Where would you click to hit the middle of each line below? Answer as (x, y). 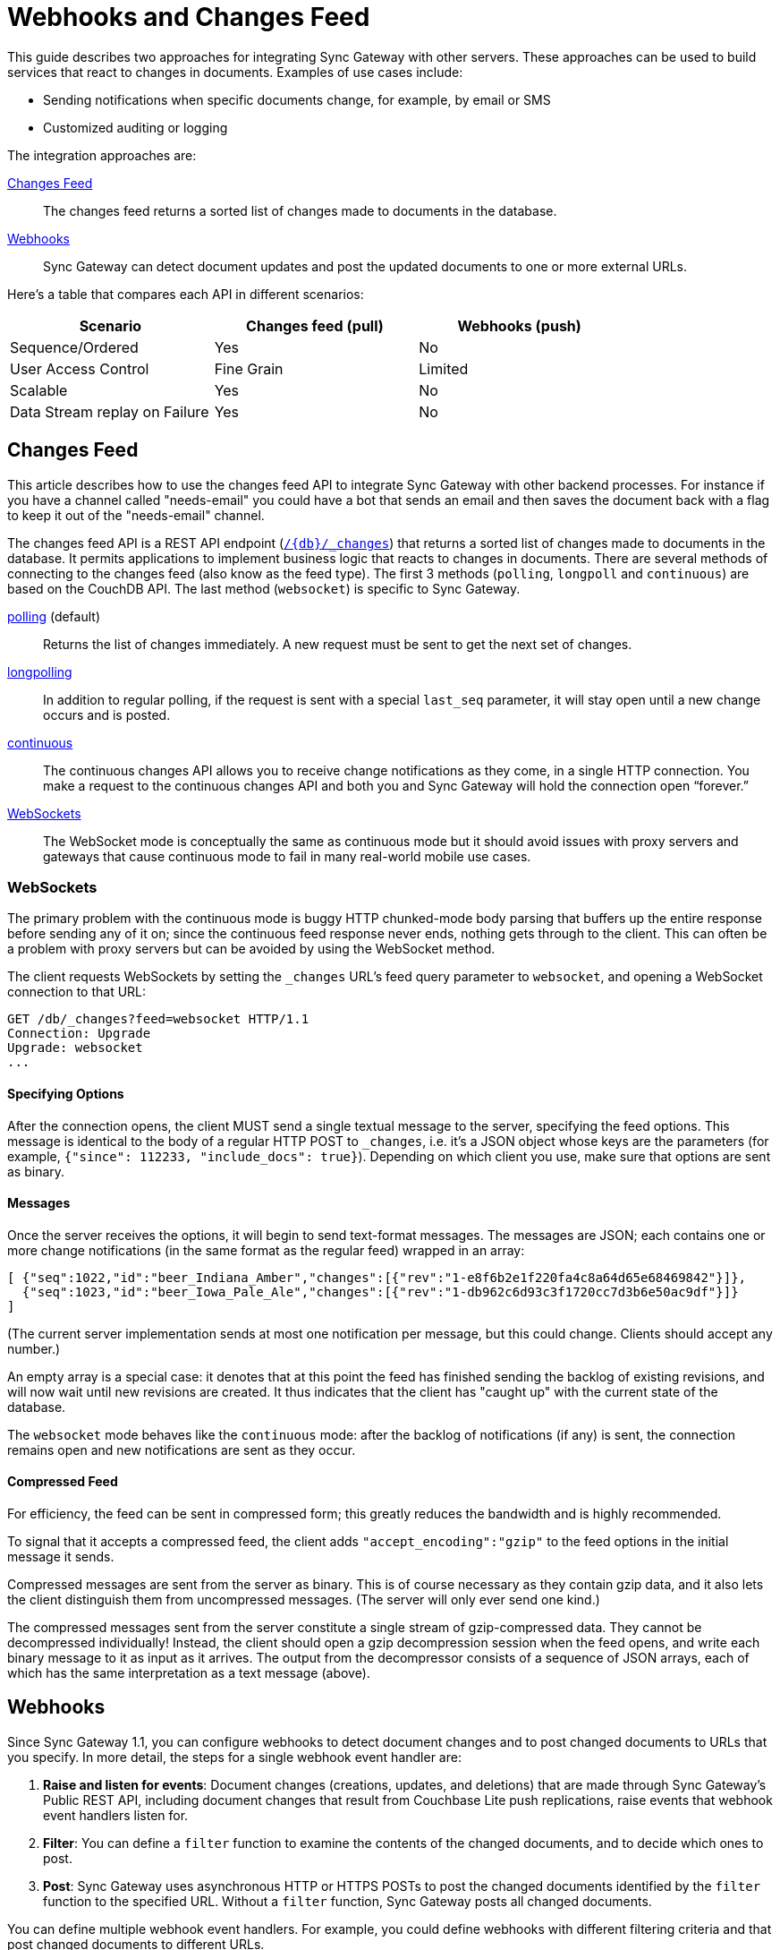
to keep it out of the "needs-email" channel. (136, 515)
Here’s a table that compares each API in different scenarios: (186, 294)
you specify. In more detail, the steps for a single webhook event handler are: (234, 1757)
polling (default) (54, 616)
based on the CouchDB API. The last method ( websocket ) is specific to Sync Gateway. (264, 588)
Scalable (39, 390)
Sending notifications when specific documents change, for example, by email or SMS (297, 99)
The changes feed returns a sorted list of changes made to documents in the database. (300, 210)
